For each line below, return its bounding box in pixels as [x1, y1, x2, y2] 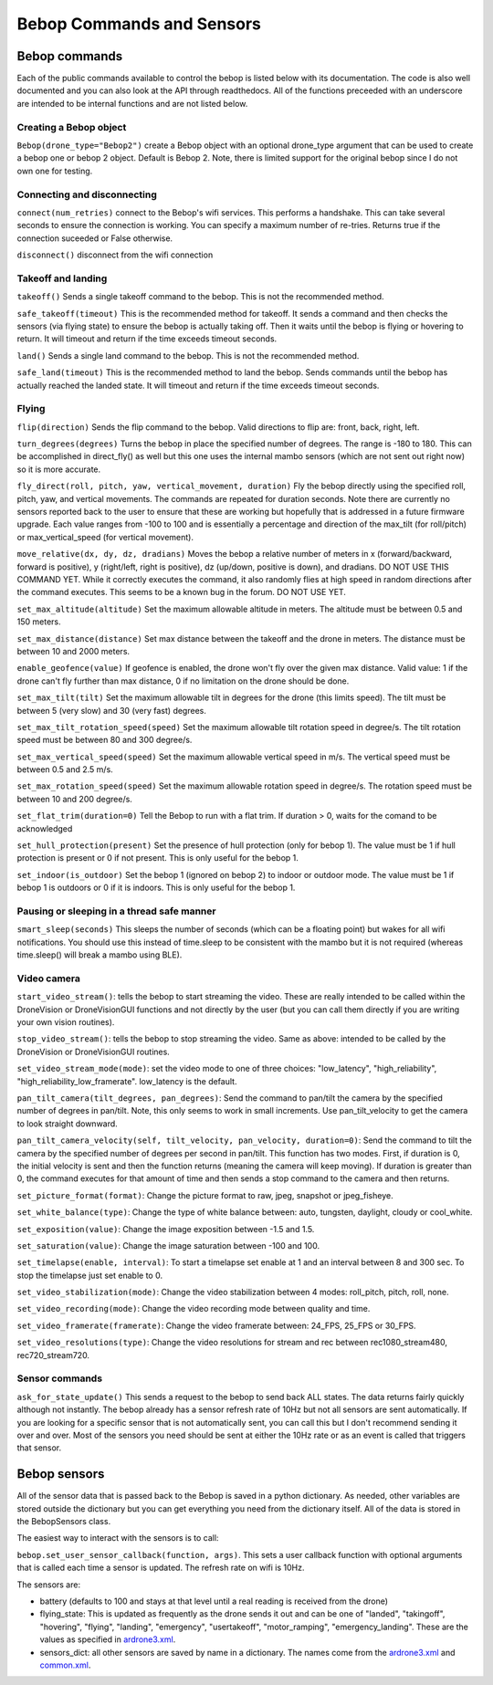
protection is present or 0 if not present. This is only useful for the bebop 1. [16, 853, 299, 863]
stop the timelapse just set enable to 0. [16, 1270, 163, 1281]
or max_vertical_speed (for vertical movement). [16, 531, 194, 542]
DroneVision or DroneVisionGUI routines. [16, 1046, 171, 1057]
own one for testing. [16, 165, 93, 176]
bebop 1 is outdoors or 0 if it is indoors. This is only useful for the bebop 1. [16, 882, 296, 894]
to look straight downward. [16, 1118, 118, 1129]
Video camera [16, 972, 81, 985]
